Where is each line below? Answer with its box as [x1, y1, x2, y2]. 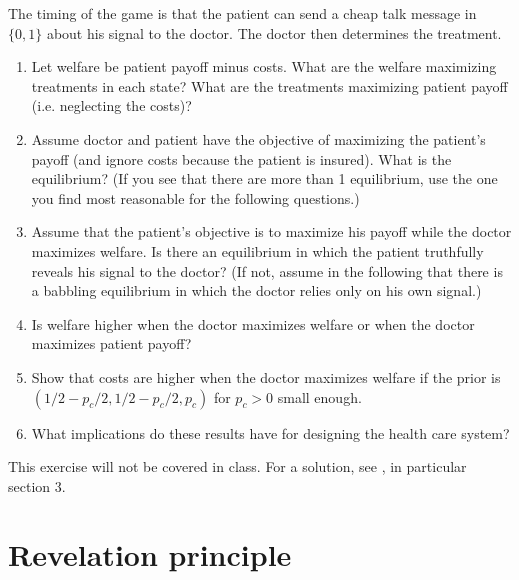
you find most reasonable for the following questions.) [31, 187, 360, 208]
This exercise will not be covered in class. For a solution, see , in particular [8, 456, 467, 477]
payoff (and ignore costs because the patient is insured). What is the [31, 148, 452, 169]
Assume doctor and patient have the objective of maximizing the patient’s [31, 128, 486, 149]
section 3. [8, 475, 66, 496]
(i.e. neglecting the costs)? [31, 95, 192, 116]
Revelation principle [8, 534, 292, 575]
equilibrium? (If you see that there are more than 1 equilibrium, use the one [31, 168, 498, 189]
